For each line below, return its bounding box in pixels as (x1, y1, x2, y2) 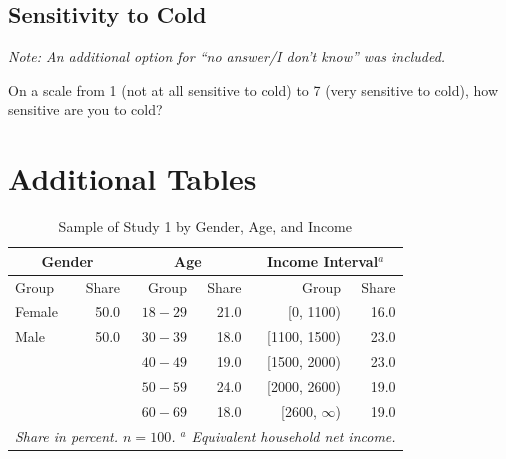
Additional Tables (8, 158, 257, 199)
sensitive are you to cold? (8, 99, 163, 120)
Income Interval (266, 250, 379, 271)
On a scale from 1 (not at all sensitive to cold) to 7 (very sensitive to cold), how (8, 79, 499, 100)
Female (15, 301, 58, 322)
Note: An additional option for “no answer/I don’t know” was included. (8, 46, 446, 67)
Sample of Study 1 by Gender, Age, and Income (58, 216, 352, 237)
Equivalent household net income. (191, 425, 396, 446)
